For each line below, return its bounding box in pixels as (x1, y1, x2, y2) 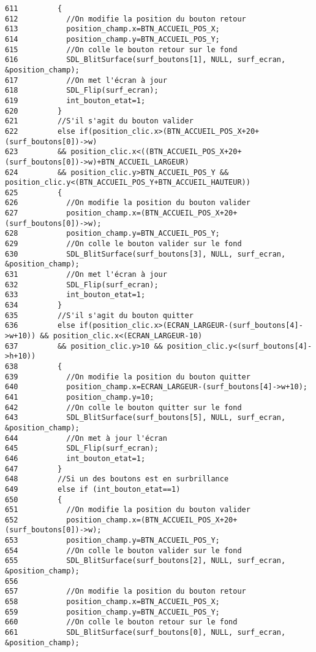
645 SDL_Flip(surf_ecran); (5, 444, 159, 453)
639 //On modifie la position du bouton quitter (5, 372, 250, 381)
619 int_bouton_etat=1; (5, 96, 146, 105)
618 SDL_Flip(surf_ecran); (5, 86, 159, 95)
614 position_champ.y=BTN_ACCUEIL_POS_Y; (5, 34, 220, 44)
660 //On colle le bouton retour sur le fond (5, 618, 238, 627)
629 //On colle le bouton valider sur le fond (5, 239, 242, 249)
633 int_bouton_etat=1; (5, 290, 146, 300)
